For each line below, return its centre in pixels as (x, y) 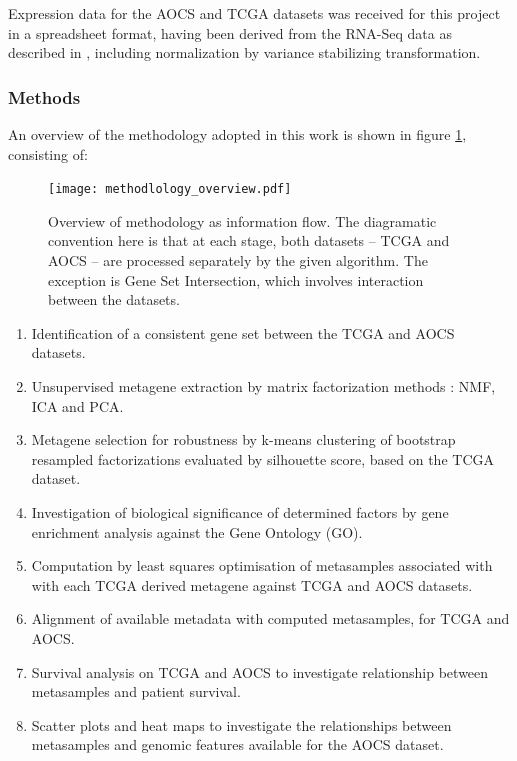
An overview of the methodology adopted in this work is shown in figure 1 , (237, 134)
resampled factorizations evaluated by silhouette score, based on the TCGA (262, 458)
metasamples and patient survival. (136, 691)
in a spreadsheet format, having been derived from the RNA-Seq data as (230, 32)
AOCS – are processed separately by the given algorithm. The (238, 260)
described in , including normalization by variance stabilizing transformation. (244, 52)
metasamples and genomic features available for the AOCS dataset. (237, 744)
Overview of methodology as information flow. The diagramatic (242, 220)
